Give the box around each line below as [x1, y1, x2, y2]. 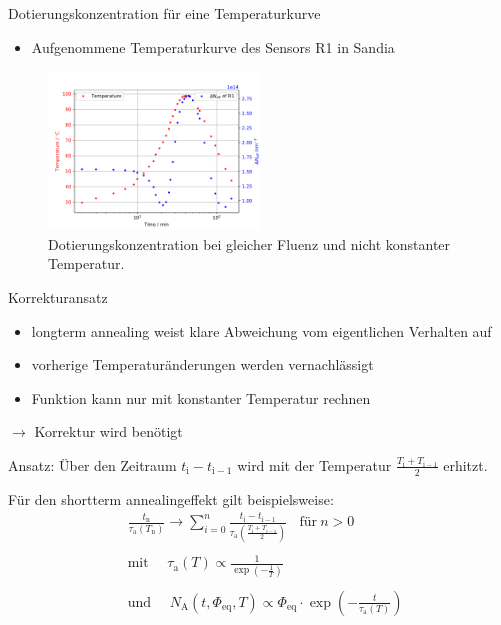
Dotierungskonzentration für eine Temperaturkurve [8, 3, 321, 23]
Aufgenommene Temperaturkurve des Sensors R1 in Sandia [31, 36, 395, 57]
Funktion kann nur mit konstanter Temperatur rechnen [31, 387, 371, 408]
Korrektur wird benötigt [34, 421, 183, 442]
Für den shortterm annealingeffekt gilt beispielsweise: [8, 488, 334, 509]
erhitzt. [443, 454, 488, 475]
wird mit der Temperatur [237, 454, 392, 475]
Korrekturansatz [8, 286, 108, 307]
